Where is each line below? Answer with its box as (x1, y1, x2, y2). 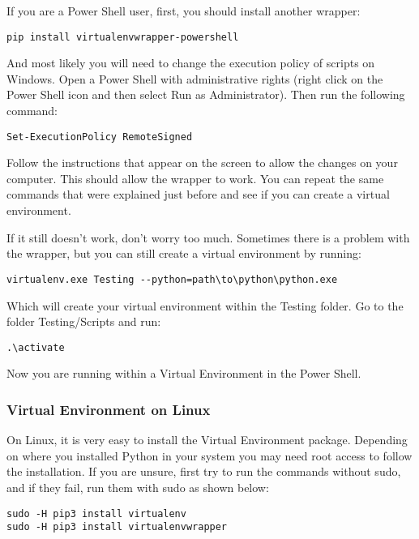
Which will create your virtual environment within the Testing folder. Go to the (6, 297, 404, 314)
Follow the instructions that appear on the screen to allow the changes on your (6, 154, 398, 171)
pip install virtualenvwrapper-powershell (6, 31, 239, 43)
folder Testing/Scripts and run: (6, 313, 161, 330)
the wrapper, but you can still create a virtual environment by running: (6, 245, 361, 262)
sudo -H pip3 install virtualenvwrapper (6, 521, 228, 533)
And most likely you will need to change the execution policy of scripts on (6, 54, 375, 71)
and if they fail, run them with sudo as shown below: (6, 478, 269, 495)
